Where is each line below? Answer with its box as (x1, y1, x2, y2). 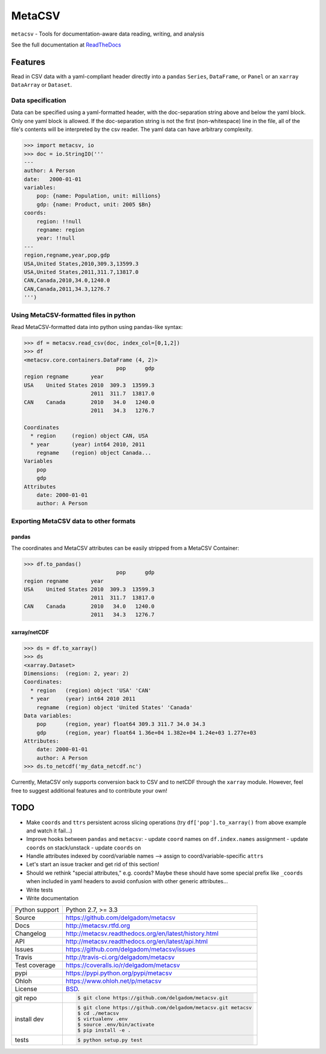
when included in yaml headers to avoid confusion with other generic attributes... (26, 878, 229, 885)
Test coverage (14, 961, 56, 969)
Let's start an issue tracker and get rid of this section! (26, 861, 159, 868)
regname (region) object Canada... (36, 449, 152, 456)
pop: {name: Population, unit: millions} (36, 193, 161, 199)
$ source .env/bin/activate (77, 1021, 155, 1028)
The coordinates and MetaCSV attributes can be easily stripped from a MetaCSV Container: (11, 544, 240, 552)
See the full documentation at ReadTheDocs (11, 41, 121, 48)
